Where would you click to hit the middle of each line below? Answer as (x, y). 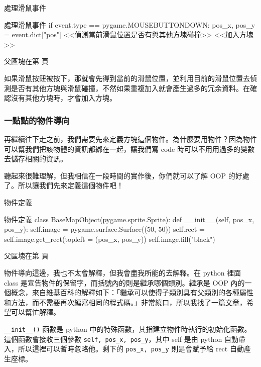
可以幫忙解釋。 (35, 312)
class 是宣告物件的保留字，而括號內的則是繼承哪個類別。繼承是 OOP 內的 (124, 282)
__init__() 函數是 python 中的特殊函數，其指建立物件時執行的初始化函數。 (128, 329)
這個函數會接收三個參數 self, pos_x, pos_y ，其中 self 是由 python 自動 (121, 339)
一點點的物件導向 (37, 120)
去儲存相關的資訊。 (36, 159)
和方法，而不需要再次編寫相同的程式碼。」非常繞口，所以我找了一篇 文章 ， (125, 302)
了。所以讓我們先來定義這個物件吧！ (64, 185)
